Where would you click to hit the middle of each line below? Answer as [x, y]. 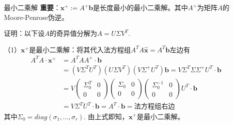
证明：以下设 [24, 33]
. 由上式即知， [106, 116]
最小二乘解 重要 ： [32, 7]
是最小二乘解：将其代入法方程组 [80, 49]
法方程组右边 [155, 107]
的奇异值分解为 [73, 33]
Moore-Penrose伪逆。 [36, 17]
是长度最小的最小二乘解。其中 [140, 7]
